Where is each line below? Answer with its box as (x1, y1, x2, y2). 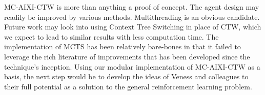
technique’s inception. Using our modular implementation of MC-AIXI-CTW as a (4, 61, 260, 72)
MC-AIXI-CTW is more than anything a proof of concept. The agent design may (4, 2, 259, 12)
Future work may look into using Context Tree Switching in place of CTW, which (4, 21, 261, 32)
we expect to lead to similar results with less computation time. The (4, 31, 219, 42)
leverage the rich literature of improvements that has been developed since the (4, 51, 250, 61)
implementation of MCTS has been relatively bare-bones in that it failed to (4, 41, 241, 52)
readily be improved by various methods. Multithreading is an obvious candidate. (4, 11, 260, 22)
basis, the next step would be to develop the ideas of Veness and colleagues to (4, 71, 249, 82)
